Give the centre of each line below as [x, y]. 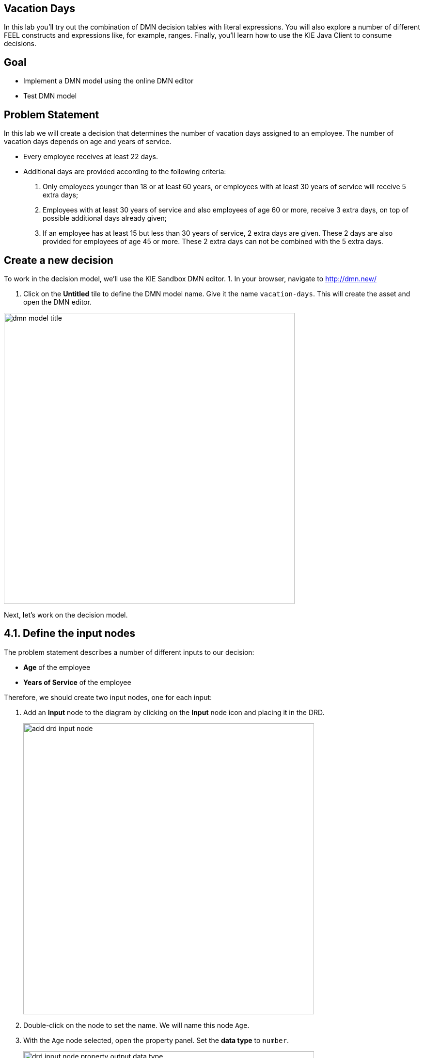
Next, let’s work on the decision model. [66, 615]
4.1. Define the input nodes [70, 634]
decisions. [20, 44]
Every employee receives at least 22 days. [91, 157]
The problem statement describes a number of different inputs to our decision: [129, 652]
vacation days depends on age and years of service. [88, 142]
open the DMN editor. [57, 302]
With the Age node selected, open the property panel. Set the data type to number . [156, 1040]
